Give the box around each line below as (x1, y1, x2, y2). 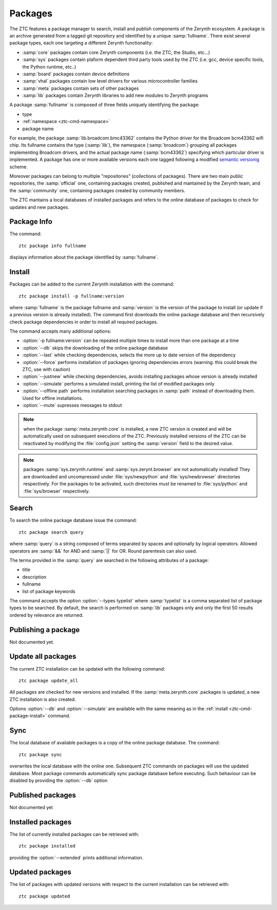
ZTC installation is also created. (9, 696, 76, 702)
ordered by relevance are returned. (9, 612, 84, 618)
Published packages (9, 791, 76, 799)
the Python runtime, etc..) (22, 64, 76, 70)
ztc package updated (18, 893, 70, 899)
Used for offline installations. (22, 395, 83, 401)
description (22, 574, 47, 580)
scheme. (9, 164, 28, 170)
